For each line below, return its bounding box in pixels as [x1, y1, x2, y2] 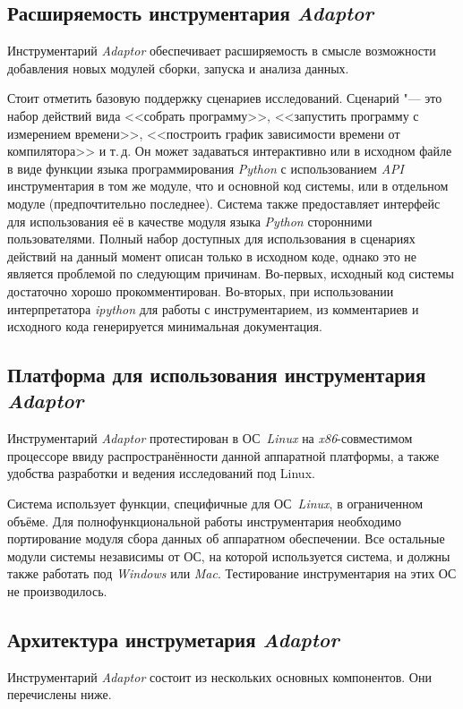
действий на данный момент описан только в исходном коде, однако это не [7, 246, 417, 265]
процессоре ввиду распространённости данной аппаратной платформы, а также [7, 446, 440, 465]
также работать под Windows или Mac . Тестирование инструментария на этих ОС [7, 564, 457, 583]
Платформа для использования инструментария [7, 361, 426, 389]
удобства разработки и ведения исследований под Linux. [7, 464, 315, 483]
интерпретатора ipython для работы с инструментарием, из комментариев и [7, 299, 419, 318]
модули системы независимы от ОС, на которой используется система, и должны [7, 546, 450, 565]
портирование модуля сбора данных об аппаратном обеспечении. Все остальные [7, 529, 445, 548]
